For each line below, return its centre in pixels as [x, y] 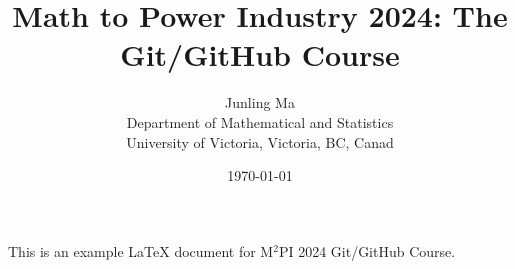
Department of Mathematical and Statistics [260, 121]
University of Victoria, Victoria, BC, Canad [260, 141]
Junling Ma [260, 102]
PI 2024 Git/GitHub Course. [367, 250]
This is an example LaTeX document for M [141, 250]
